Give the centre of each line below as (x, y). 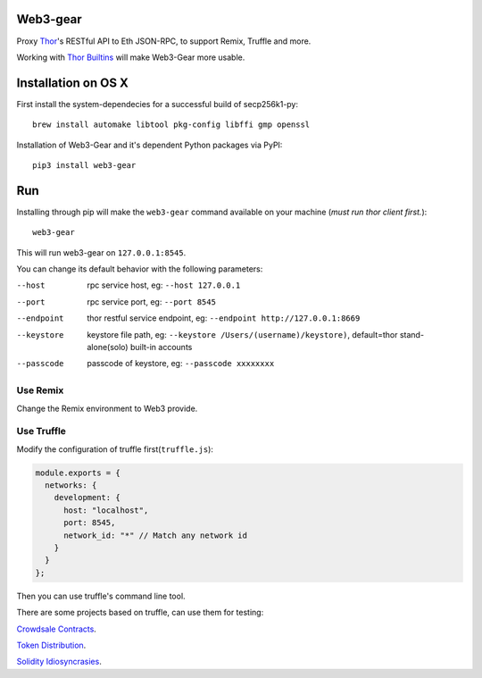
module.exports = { (78, 473)
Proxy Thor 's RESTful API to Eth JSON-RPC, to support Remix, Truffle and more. (164, 41)
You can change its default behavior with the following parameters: (140, 269)
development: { (87, 498)
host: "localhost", (106, 510)
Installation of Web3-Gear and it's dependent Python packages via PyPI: (150, 145)
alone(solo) (108, 347)
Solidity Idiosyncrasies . (59, 662)
